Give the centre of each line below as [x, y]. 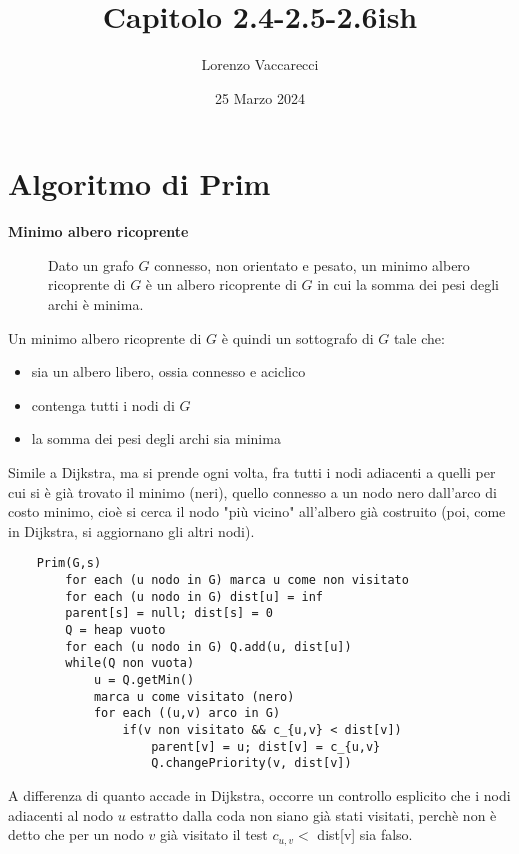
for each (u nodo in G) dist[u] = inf [194, 596]
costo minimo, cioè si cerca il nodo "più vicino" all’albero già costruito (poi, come [257, 511]
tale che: [419, 337]
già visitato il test [213, 834]
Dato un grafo [91, 264]
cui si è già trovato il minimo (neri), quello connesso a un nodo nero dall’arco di [252, 491]
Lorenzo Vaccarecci [260, 64]
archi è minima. [96, 304]
